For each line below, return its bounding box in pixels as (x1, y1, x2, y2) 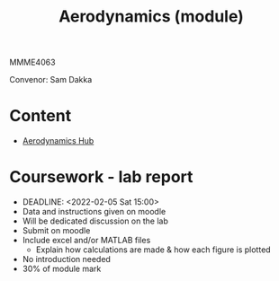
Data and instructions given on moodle (22, 206, 166, 217)
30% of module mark (22, 263, 102, 275)
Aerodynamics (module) (58, 6, 245, 27)
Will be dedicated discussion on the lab (22, 215, 168, 226)
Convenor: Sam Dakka (9, 75, 93, 85)
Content (9, 106, 72, 127)
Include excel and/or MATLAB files (22, 235, 151, 246)
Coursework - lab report (9, 167, 193, 188)
